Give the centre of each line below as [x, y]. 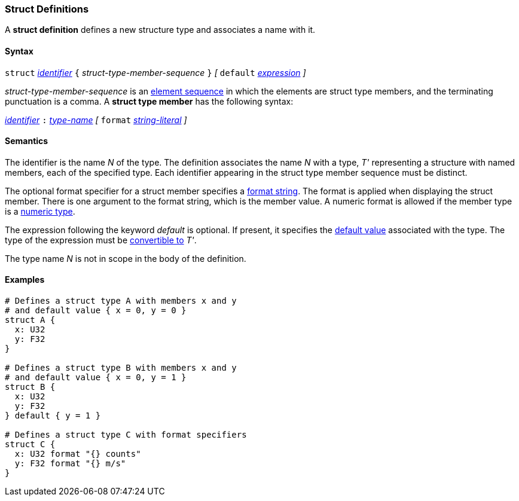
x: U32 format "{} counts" [78, 454]
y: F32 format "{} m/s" [70, 464]
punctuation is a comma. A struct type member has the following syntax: [149, 101]
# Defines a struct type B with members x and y [121, 368]
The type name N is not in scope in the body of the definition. [126, 258]
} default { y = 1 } [53, 416]
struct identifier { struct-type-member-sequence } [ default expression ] [155, 72]
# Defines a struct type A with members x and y [121, 301]
